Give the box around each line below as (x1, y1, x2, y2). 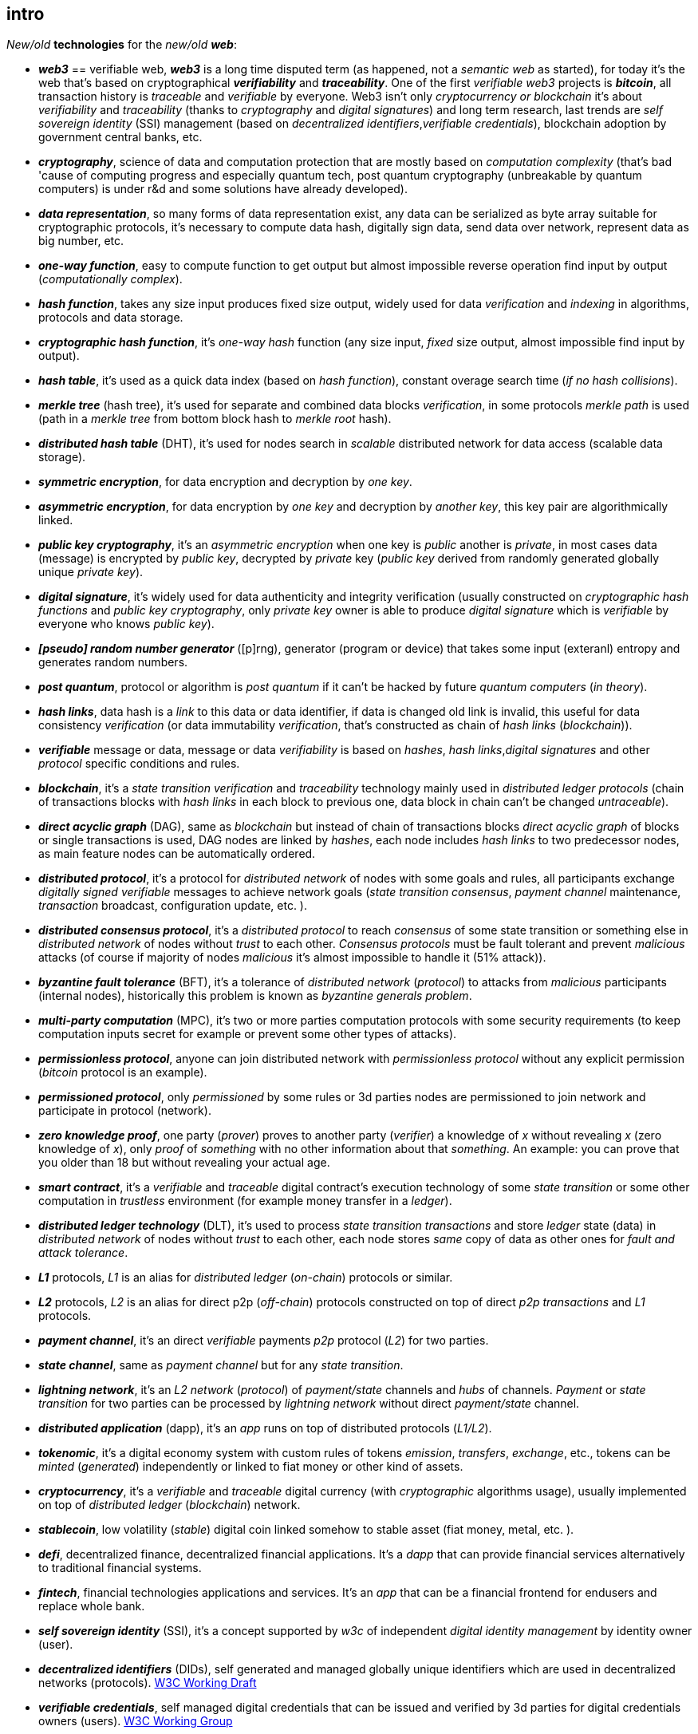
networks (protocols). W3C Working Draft (38, 1676, 257, 1690)
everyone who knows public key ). (38, 617, 215, 631)
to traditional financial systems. (38, 1561, 202, 1575)
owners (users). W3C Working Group (38, 1714, 233, 1728)
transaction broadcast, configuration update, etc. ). (38, 899, 308, 913)
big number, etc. (38, 234, 124, 248)
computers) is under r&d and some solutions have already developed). (38, 182, 408, 196)
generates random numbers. (38, 655, 188, 670)
